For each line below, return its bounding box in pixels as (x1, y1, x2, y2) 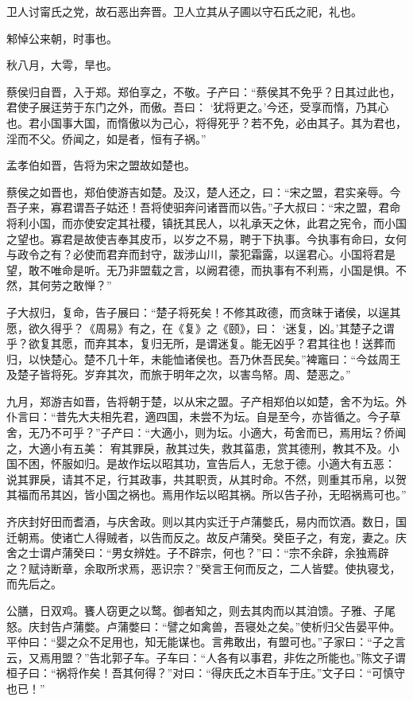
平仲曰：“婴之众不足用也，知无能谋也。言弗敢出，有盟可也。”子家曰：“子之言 (6, 633, 406, 650)
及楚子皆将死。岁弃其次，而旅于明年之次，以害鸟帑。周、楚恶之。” (6, 366, 351, 383)
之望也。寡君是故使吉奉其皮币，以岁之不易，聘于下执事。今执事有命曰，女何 (6, 230, 407, 247)
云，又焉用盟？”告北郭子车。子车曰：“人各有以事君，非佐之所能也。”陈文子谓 (6, 648, 406, 665)
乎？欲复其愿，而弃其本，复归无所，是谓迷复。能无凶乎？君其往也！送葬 (6, 335, 384, 352)
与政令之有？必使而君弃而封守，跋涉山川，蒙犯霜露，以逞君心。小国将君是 (6, 246, 396, 263)
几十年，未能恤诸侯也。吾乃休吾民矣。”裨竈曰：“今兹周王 (106, 350, 401, 367)
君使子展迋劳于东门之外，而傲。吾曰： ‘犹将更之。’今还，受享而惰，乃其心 (6, 99, 389, 115)
